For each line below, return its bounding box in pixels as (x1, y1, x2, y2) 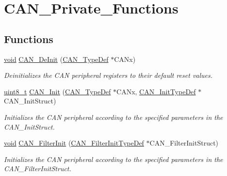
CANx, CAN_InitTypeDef (116, 86, 196, 96)
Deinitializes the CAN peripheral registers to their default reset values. (4, 70, 213, 80)
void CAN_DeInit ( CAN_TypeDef (4, 54, 109, 64)
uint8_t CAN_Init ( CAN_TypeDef (4, 86, 111, 96)
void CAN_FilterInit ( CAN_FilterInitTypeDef (4, 138, 144, 148)
